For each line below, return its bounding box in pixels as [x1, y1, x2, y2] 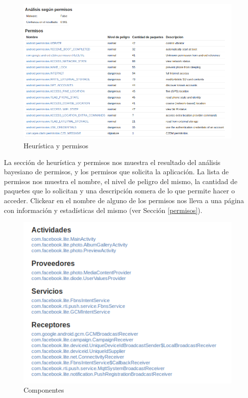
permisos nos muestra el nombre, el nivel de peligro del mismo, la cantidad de [4, 176, 238, 186]
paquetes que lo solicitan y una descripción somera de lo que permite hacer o [4, 186, 235, 196]
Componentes [24, 385, 64, 395]
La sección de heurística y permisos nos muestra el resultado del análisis [4, 157, 221, 167]
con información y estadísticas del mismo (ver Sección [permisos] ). [4, 205, 202, 215]
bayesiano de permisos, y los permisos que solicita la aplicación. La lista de [4, 166, 229, 177]
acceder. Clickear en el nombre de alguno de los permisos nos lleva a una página [4, 195, 244, 206]
